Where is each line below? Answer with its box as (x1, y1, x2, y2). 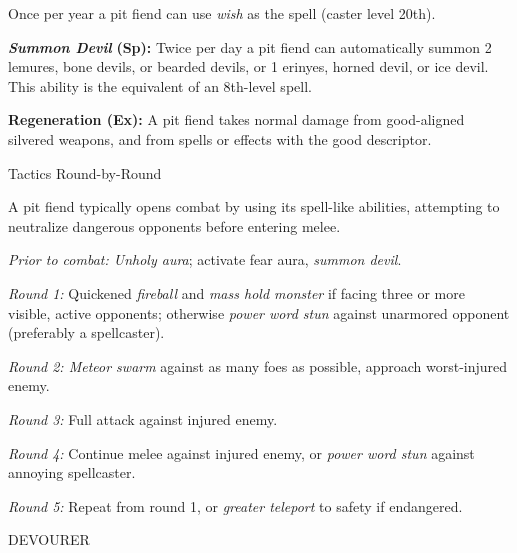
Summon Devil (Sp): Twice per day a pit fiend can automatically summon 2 (8, 36, 492, 57)
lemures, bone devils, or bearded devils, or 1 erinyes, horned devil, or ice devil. (8, 56, 489, 77)
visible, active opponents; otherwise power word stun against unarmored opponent (8, 302, 510, 323)
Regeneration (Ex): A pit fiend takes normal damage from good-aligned (8, 109, 465, 130)
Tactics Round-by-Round (8, 162, 162, 183)
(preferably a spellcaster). (8, 322, 165, 343)
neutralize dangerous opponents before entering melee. (8, 215, 341, 236)
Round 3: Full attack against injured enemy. (8, 408, 278, 429)
